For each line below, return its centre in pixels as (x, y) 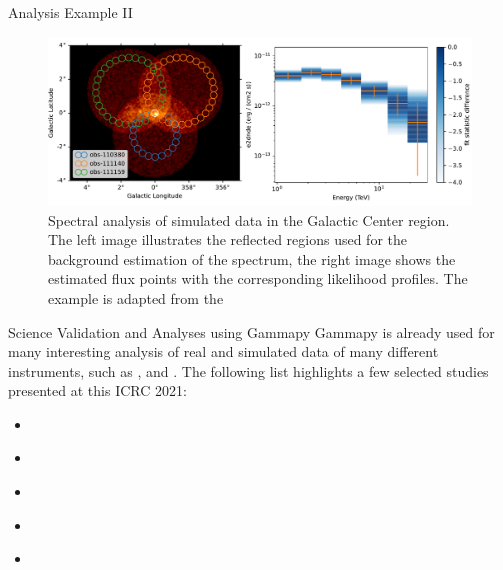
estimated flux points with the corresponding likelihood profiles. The (258, 278)
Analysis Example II (70, 12)
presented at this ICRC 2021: (97, 390)
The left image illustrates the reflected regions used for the (227, 239)
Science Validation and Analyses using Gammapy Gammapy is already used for (251, 331)
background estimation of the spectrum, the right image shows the (252, 258)
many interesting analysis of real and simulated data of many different (223, 351)
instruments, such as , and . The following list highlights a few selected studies (248, 370)
